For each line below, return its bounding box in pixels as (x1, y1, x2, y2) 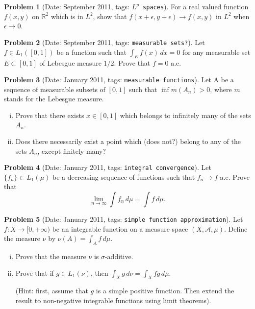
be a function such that (56, 47, 127, 57)
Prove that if (15, 267, 54, 278)
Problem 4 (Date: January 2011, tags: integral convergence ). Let (4, 162, 211, 172)
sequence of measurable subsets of (4, 84, 105, 94)
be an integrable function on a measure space (52, 223, 188, 234)
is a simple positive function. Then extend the (96, 285, 234, 296)
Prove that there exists (15, 110, 84, 120)
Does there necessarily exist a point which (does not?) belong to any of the (15, 136, 241, 146)
